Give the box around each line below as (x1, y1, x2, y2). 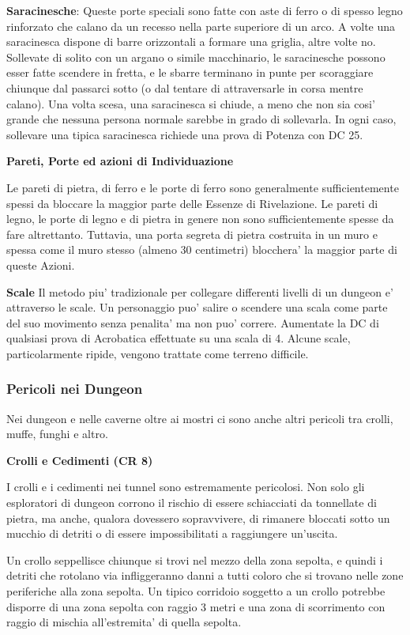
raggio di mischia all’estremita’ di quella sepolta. (6, 614, 242, 630)
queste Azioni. (6, 256, 75, 273)
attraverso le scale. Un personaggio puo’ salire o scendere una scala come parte (6, 299, 388, 316)
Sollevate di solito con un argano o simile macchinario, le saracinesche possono (6, 48, 386, 65)
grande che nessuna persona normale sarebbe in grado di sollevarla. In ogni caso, (6, 111, 397, 127)
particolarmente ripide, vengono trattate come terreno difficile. (6, 345, 309, 361)
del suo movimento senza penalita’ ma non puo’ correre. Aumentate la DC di (6, 314, 379, 331)
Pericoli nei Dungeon (6, 379, 143, 399)
